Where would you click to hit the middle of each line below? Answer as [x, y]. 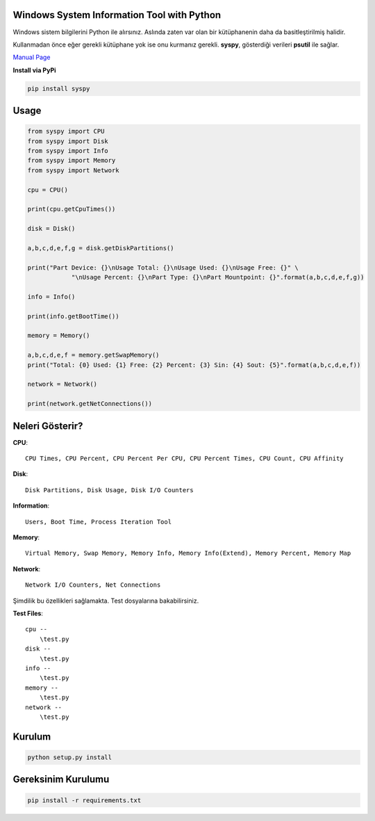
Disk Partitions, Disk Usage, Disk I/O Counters [109, 490]
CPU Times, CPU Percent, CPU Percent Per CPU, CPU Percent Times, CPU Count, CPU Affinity [184, 458]
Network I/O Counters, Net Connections [93, 585]
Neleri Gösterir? [48, 426]
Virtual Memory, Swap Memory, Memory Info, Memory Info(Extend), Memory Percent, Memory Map [188, 553]
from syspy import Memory [72, 161]
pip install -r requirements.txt [84, 800]
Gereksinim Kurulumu [61, 780]
